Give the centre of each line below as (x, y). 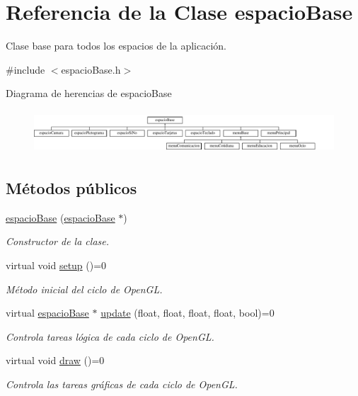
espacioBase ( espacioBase (60, 217)
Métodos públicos (71, 187)
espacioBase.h (91, 69)
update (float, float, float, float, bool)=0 (187, 313)
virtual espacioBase (47, 313)
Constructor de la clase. (58, 241)
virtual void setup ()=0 (56, 265)
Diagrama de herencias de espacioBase (89, 93)
